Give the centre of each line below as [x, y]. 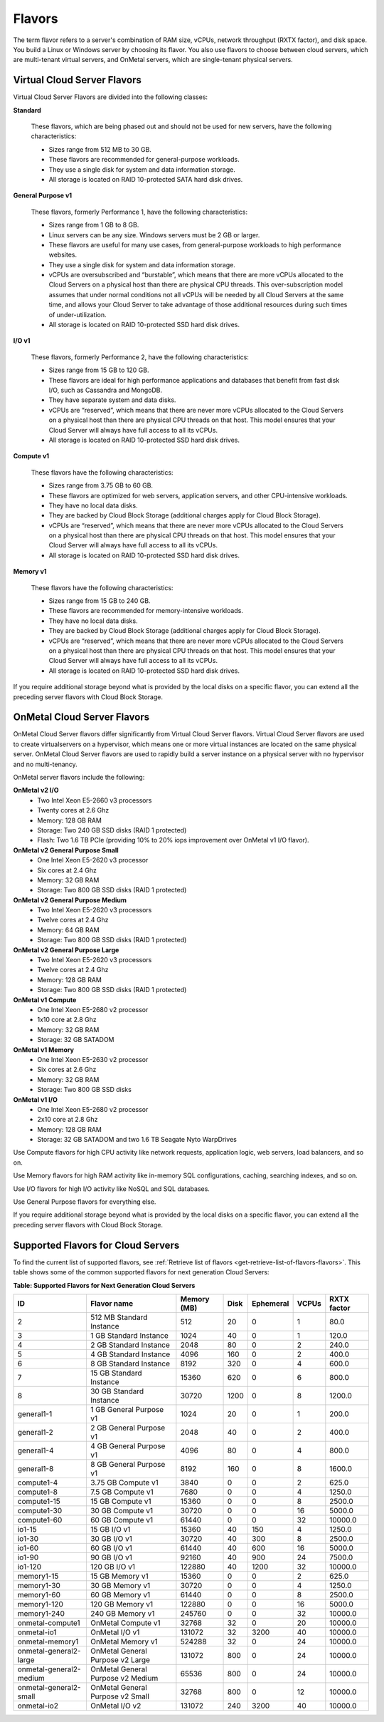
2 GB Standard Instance [130, 1345]
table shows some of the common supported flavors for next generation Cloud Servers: [141, 1272]
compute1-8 [38, 1492]
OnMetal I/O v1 [115, 1632]
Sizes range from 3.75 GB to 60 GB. [101, 485]
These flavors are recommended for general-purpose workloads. [144, 160]
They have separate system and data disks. [112, 400]
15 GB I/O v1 [110, 1529]
